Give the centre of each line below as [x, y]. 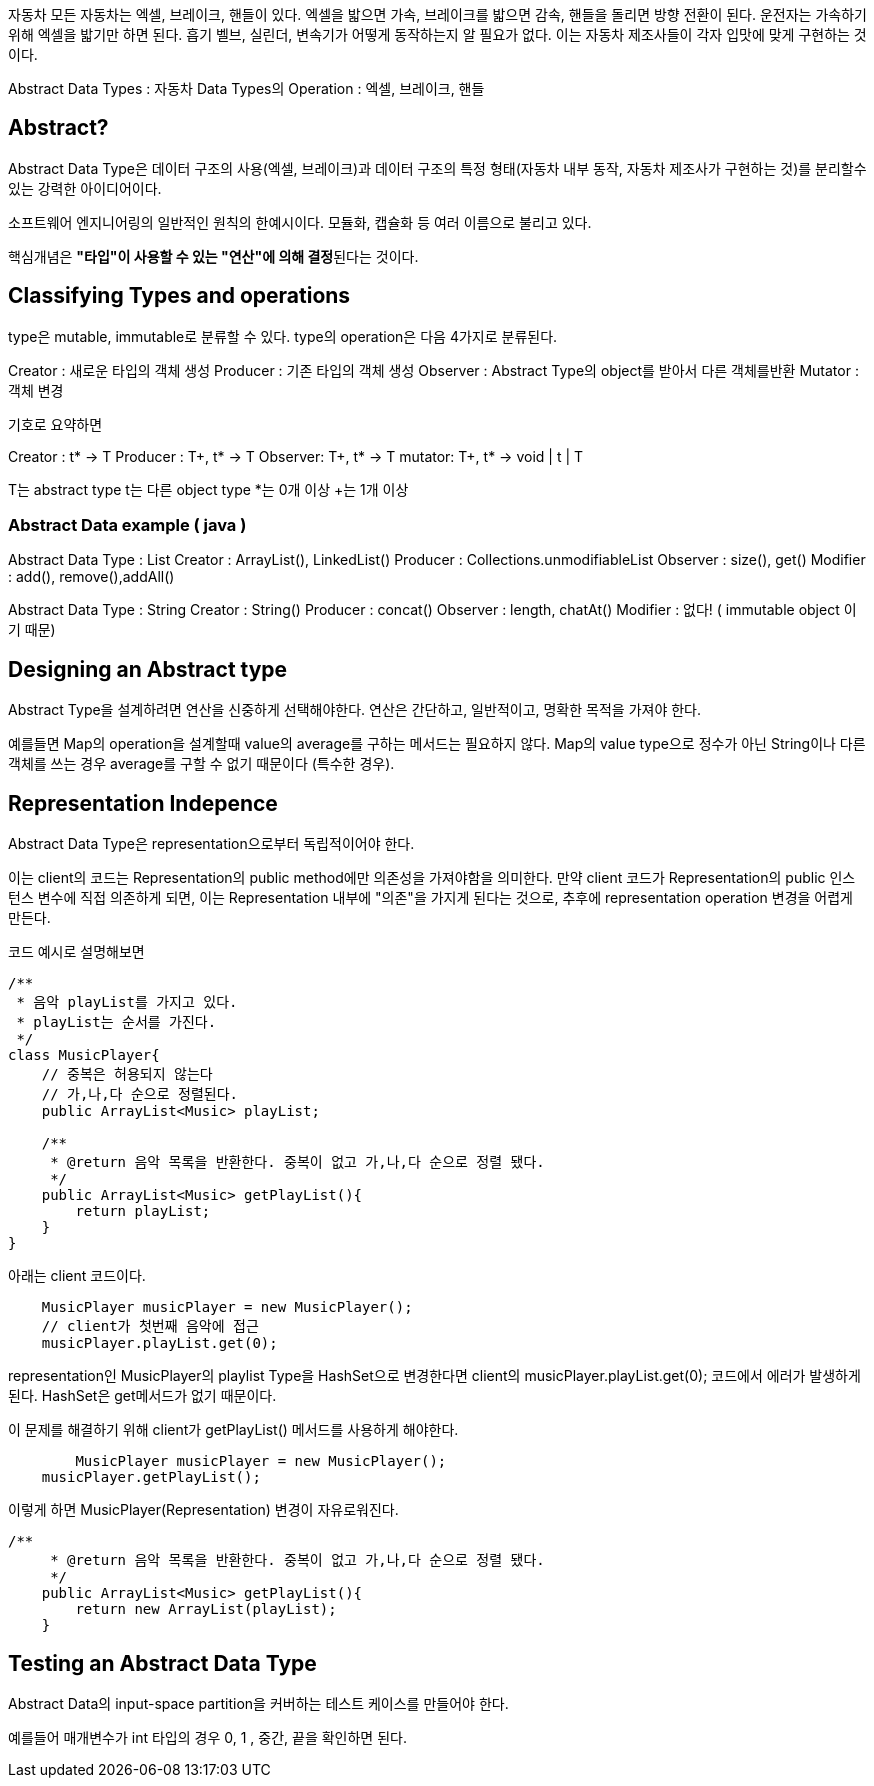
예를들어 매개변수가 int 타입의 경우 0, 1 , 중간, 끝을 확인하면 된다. [207, 1737]
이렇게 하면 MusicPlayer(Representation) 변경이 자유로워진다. [203, 1510]
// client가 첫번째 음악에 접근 [150, 1326]
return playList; [143, 1211]
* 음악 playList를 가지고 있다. [127, 1002]
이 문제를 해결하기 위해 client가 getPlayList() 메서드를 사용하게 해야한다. [233, 1430]
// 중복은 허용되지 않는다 [127, 1074]
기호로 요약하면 [55, 424]
